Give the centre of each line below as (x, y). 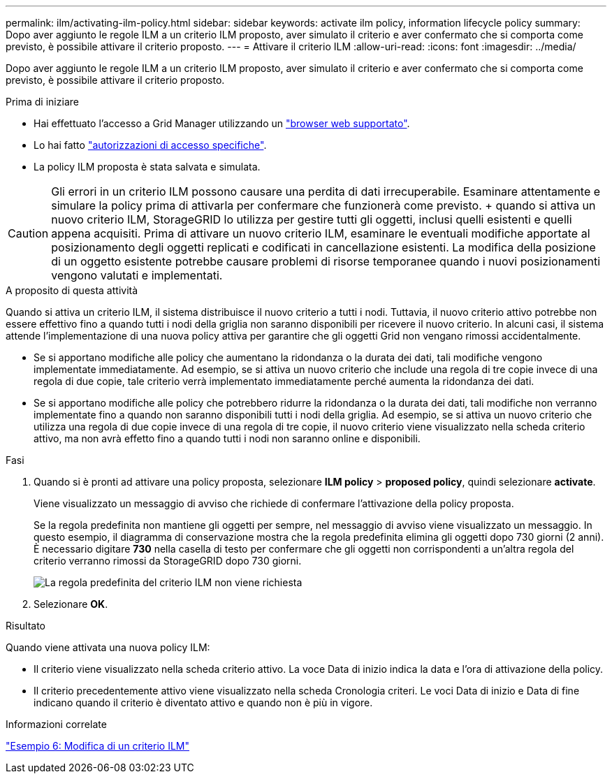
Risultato (26, 626)
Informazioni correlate (56, 724)
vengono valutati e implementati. (137, 275)
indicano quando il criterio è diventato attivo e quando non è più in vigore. (203, 702)
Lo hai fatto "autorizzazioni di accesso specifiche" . (150, 145)
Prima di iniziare (42, 102)
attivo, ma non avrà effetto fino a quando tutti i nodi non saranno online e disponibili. (227, 438)
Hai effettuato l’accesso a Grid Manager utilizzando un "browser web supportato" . (222, 123)
